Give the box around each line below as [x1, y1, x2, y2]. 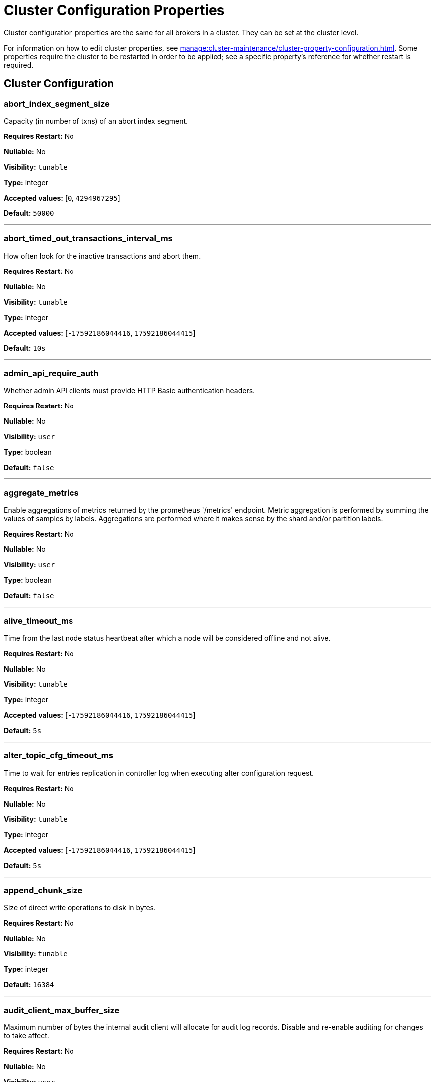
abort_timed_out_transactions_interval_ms [4, 233, 173, 244]
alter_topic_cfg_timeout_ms [4, 750, 113, 761]
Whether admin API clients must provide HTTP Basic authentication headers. [4, 386, 255, 395]
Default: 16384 [4, 980, 54, 989]
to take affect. [4, 1031, 49, 1040]
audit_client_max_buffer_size [4, 1005, 120, 1015]
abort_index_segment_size [4, 98, 110, 109]
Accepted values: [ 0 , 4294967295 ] [4, 193, 120, 202]
